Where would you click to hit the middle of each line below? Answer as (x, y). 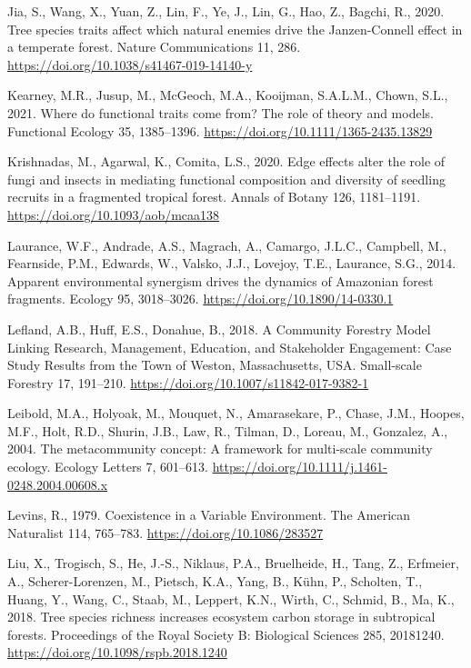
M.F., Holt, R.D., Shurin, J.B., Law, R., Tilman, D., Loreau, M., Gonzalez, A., (228, 430)
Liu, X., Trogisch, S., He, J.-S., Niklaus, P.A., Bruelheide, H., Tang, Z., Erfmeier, (233, 563)
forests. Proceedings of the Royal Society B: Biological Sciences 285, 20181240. (226, 634)
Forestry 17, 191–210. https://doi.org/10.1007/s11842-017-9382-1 (188, 382)
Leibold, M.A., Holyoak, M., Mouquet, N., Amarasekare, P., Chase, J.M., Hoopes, (236, 413)
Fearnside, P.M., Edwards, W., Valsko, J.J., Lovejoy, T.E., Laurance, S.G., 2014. (232, 263)
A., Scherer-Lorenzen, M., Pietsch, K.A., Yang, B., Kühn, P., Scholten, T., (215, 581)
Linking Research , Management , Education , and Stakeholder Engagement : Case (230, 347)
